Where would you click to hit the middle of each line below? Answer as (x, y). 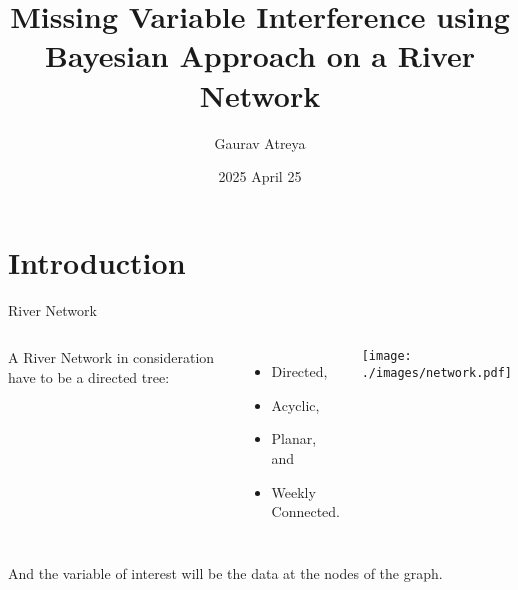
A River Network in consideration (111, 357)
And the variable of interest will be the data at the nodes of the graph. (225, 572)
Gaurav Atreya (260, 142)
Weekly (293, 491)
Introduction (97, 261)
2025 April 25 (260, 176)
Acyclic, (295, 404)
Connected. (306, 511)
